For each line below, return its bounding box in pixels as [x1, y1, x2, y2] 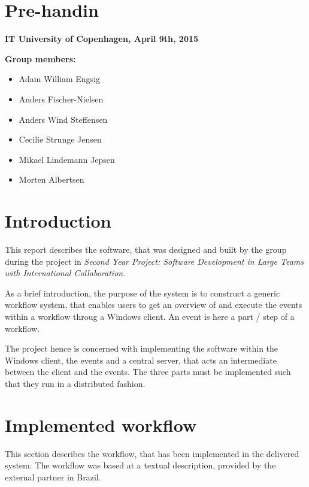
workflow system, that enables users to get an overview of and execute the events [5, 298, 302, 311]
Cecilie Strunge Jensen [19, 133, 102, 146]
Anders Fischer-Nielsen [19, 92, 104, 105]
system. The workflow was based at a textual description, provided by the [5, 459, 276, 471]
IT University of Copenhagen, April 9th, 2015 [5, 32, 199, 45]
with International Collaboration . [5, 267, 126, 279]
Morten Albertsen [19, 173, 84, 186]
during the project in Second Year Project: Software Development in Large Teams [5, 255, 304, 267]
